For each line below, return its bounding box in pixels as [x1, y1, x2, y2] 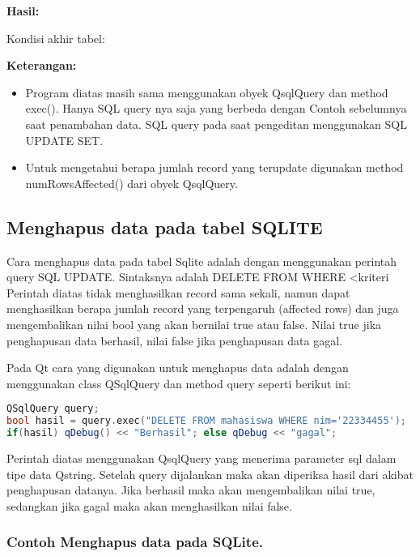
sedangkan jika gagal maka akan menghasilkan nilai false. [6, 497, 292, 514]
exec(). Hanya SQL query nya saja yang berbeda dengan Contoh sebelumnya [25, 100, 407, 117]
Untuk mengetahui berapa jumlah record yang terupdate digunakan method [25, 159, 404, 176]
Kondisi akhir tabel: [6, 29, 105, 46]
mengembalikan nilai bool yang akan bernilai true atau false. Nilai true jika [6, 315, 382, 332]
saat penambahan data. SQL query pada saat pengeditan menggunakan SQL [25, 115, 407, 132]
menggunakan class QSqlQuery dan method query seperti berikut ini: [6, 374, 351, 391]
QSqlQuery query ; [6, 403, 100, 415]
